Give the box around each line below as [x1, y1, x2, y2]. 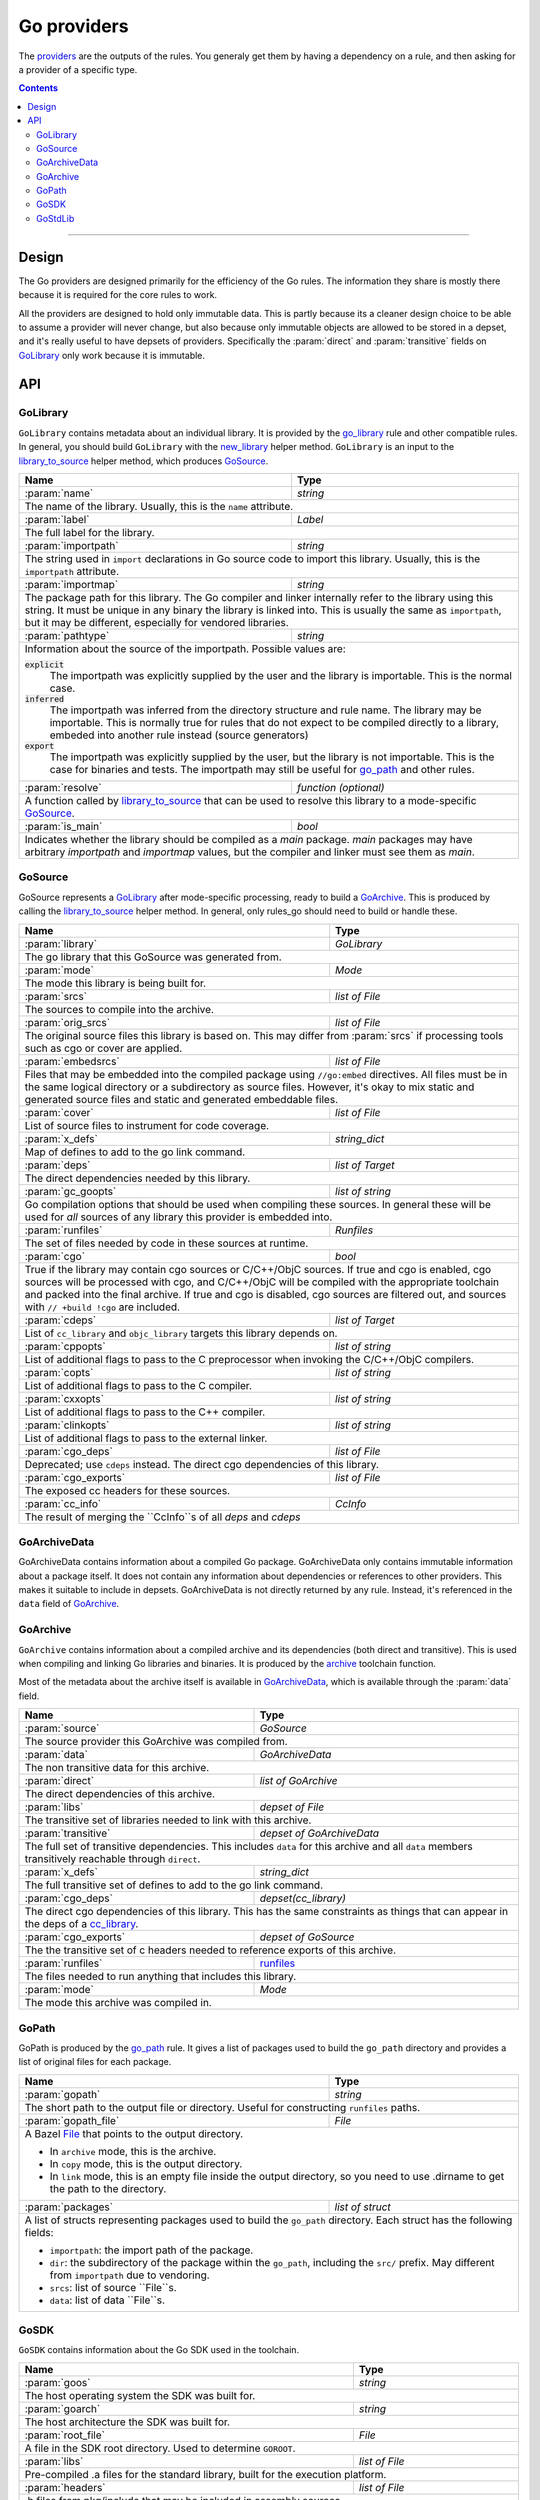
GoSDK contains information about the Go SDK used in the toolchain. [18, 2344, 300, 2356]
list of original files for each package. [18, 2056, 172, 2068]
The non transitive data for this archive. [24, 1761, 210, 1775]
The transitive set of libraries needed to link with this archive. [24, 1813, 312, 1827]
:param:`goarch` [24, 2401, 101, 2415]
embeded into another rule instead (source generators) [49, 728, 309, 742]
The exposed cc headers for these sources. [24, 1483, 230, 1497]
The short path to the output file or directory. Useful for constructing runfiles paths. [24, 2100, 421, 2114]
